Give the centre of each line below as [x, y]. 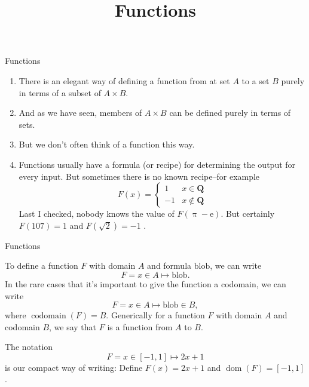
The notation [29, 347]
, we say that [73, 326]
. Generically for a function [155, 315]
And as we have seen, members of [80, 113]
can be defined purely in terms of [230, 113]
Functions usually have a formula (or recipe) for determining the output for [157, 164]
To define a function [42, 265]
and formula [169, 265]
